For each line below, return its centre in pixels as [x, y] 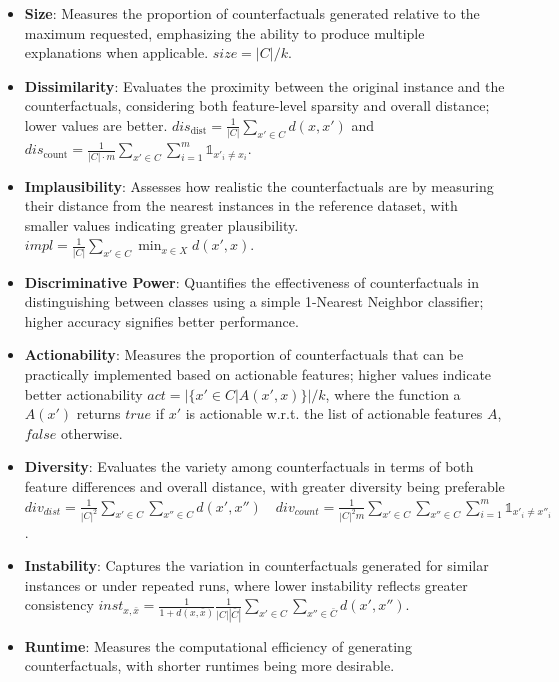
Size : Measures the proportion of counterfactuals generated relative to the [252, 13]
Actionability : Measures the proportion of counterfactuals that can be [244, 354]
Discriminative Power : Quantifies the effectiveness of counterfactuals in [252, 281]
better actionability [83, 393]
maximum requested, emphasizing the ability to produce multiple [224, 32]
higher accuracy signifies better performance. [161, 320]
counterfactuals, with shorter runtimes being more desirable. [209, 665]
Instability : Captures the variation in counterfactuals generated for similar [256, 565]
